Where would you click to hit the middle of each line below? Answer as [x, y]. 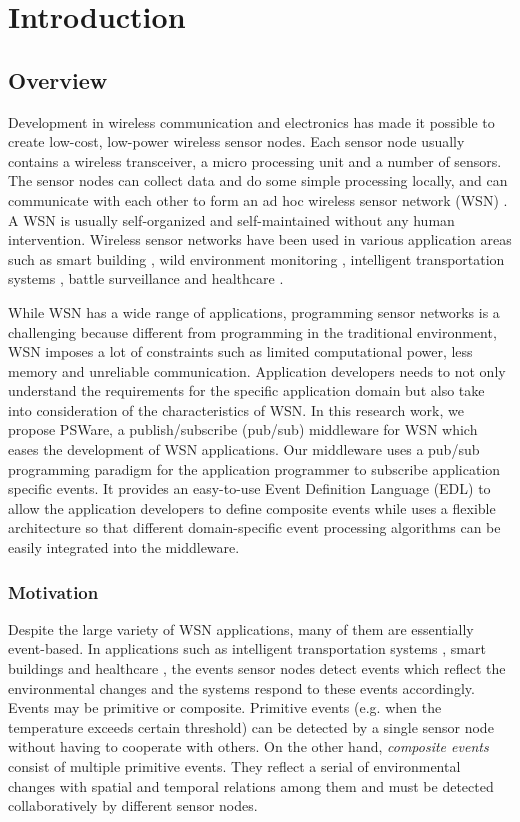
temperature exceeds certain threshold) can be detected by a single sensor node [251, 726]
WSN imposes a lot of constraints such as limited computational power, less [240, 351]
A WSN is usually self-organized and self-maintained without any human [231, 219]
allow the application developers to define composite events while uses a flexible [252, 507]
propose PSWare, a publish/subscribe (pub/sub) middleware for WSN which [243, 429]
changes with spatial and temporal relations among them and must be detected [251, 785]
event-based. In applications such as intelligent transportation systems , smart [247, 648]
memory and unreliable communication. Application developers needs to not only [257, 370]
